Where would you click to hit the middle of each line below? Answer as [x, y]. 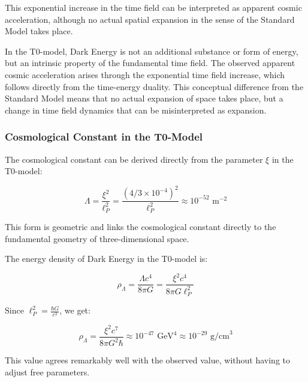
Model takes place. [39, 31]
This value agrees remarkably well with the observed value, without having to [147, 360]
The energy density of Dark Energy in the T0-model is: [106, 259]
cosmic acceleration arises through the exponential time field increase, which [145, 74]
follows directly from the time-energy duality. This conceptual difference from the [154, 86]
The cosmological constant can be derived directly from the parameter [134, 159]
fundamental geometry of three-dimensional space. [97, 238]
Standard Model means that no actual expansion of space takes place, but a [144, 98]
